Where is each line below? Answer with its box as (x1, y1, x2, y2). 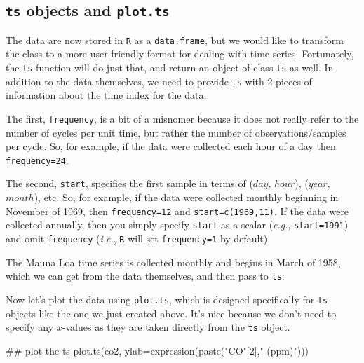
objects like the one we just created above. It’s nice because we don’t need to (6, 306, 337, 320)
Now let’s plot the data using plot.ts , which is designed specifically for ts (6, 292, 328, 306)
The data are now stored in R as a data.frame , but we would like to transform (6, 32, 344, 47)
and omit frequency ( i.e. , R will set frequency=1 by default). (6, 231, 271, 245)
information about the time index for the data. (6, 88, 207, 102)
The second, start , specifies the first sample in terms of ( (6, 176, 253, 191)
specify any (6, 320, 54, 334)
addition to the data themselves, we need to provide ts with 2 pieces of (6, 74, 312, 88)
